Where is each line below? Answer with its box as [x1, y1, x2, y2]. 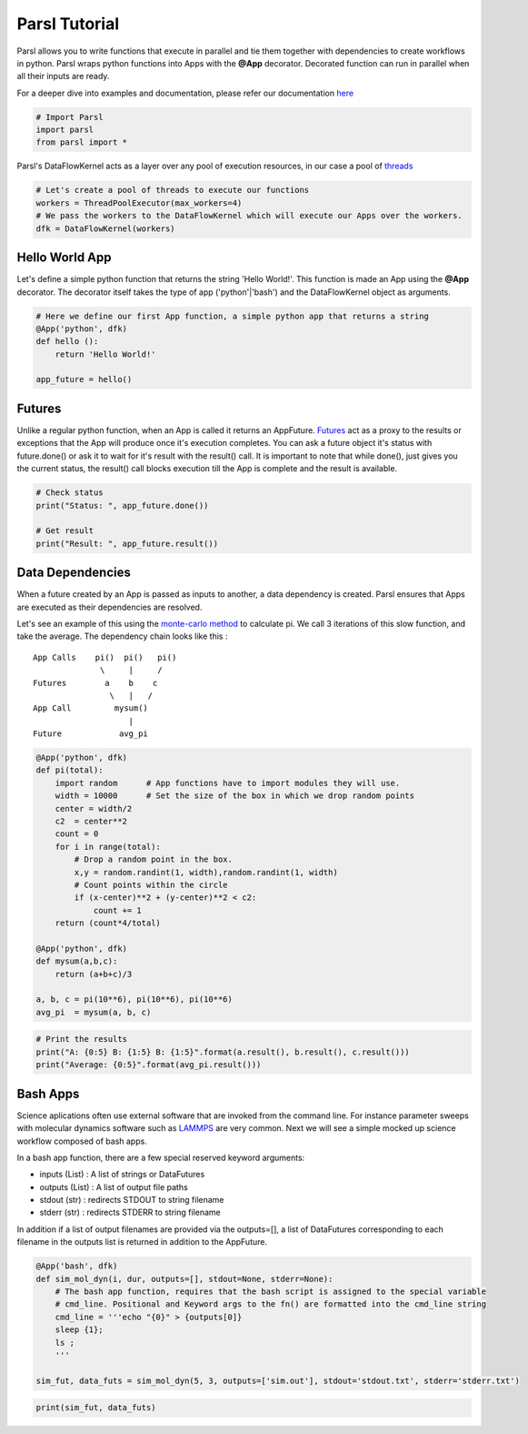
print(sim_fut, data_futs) [35, 1402, 156, 1413]
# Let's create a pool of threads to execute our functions [35, 185, 310, 196]
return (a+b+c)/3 [55, 969, 133, 979]
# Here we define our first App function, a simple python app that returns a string [35, 310, 429, 321]
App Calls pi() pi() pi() [33, 651, 177, 662]
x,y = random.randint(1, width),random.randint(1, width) [74, 867, 338, 877]
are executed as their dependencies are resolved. [16, 601, 203, 612]
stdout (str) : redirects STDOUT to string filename [39, 1195, 224, 1206]
